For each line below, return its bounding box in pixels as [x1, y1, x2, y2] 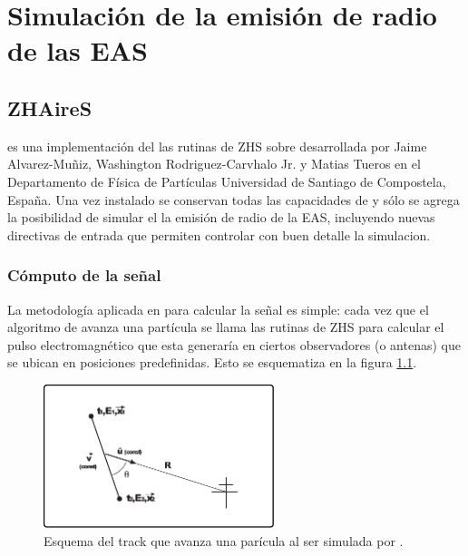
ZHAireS [7, 93, 93, 122]
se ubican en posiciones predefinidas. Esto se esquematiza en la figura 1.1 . [7, 353, 417, 372]
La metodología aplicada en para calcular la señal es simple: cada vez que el [7, 299, 429, 318]
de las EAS [7, 32, 148, 69]
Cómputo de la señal [7, 264, 161, 287]
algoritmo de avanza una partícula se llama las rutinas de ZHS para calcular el [7, 317, 444, 337]
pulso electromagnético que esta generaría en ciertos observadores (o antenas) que [7, 335, 461, 354]
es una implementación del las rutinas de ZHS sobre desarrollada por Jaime [7, 136, 427, 155]
